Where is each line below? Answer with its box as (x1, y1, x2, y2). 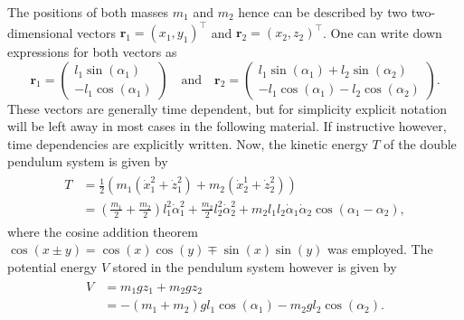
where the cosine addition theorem (7, 221, 198, 240)
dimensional (7, 23, 73, 42)
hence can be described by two (238, 3, 408, 21)
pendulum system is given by (7, 152, 168, 171)
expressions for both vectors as (7, 42, 177, 61)
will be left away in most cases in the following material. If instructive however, (7, 117, 447, 136)
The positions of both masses (7, 3, 169, 21)
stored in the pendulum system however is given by (112, 258, 397, 277)
